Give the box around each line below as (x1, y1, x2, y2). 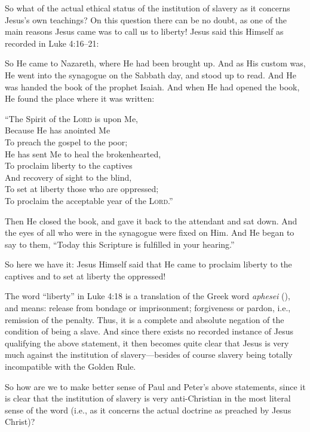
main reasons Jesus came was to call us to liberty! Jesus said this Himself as (5, 25, 284, 38)
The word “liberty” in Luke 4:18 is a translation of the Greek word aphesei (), (5, 290, 290, 302)
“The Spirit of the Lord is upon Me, (5, 112, 139, 124)
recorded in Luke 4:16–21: (5, 36, 99, 49)
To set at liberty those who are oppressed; (5, 182, 159, 195)
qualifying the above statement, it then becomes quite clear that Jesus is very (5, 336, 289, 349)
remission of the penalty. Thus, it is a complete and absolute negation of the (5, 313, 284, 325)
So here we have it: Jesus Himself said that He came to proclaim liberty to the (5, 258, 292, 270)
